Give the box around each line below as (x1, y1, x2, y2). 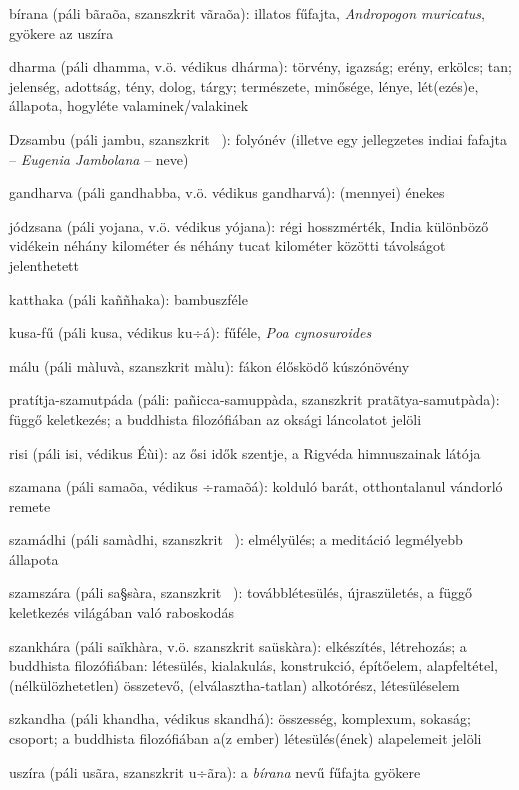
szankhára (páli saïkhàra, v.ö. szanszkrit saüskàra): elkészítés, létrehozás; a (9, 635, 467, 656)
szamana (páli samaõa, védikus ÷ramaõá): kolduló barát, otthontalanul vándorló (9, 476, 503, 497)
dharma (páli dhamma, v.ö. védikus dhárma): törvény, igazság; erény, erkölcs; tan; (9, 56, 512, 77)
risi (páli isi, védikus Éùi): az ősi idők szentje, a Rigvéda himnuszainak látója (9, 442, 481, 463)
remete (9, 495, 51, 516)
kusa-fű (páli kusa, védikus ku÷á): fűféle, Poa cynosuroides (9, 322, 372, 343)
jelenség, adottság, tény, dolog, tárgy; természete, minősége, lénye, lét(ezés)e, (9, 75, 479, 96)
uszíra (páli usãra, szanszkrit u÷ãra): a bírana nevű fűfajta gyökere (9, 761, 421, 782)
